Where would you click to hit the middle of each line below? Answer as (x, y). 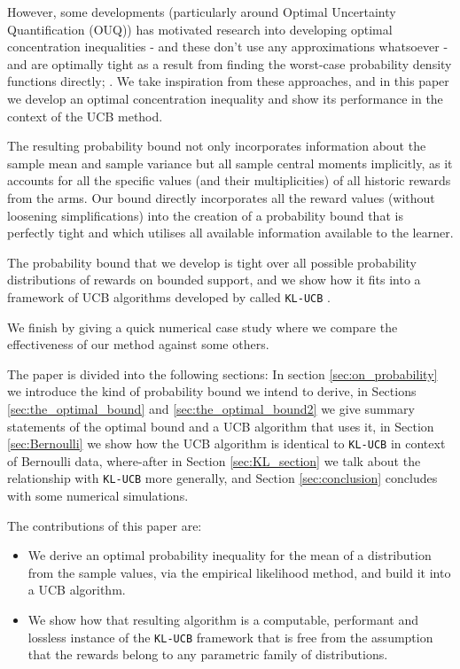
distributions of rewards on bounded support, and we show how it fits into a (214, 280)
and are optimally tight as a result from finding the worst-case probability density (230, 63)
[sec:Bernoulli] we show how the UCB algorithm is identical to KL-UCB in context (226, 443)
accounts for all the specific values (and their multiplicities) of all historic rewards (229, 180)
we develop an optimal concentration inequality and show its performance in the (225, 98)
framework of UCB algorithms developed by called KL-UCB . (169, 296)
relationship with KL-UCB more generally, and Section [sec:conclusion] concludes (222, 478)
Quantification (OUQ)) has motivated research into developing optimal (200, 29)
